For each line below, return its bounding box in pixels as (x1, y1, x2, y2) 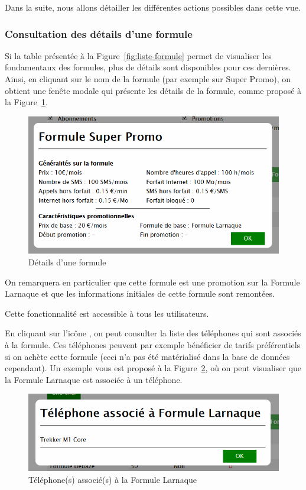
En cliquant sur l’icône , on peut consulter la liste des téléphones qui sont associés (5, 327, 301, 339)
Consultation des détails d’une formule (5, 26, 193, 41)
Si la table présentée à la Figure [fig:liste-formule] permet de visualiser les (5, 49, 272, 61)
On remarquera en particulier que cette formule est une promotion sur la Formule (5, 275, 300, 288)
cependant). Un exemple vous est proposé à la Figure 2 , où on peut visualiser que (5, 362, 301, 374)
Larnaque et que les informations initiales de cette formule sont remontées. (5, 287, 275, 300)
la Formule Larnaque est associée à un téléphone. (5, 373, 183, 385)
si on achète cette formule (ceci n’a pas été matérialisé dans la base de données (5, 350, 290, 362)
